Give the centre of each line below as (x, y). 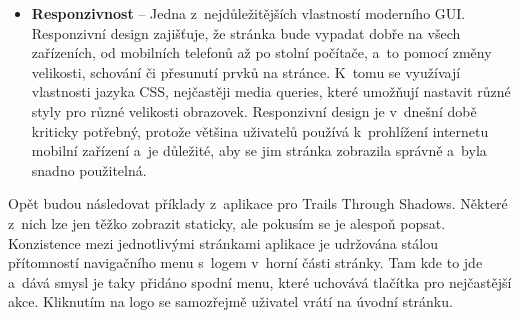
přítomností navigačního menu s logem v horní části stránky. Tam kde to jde (245, 262)
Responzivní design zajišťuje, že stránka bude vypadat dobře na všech (246, 32)
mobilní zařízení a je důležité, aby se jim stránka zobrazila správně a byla (259, 150)
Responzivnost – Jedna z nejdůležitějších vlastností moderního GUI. (248, 13)
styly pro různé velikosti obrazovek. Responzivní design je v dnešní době (254, 110)
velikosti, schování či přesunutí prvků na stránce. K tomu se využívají (246, 71)
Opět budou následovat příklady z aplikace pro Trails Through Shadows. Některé (258, 203)
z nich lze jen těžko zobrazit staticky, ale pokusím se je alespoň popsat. (227, 222)
